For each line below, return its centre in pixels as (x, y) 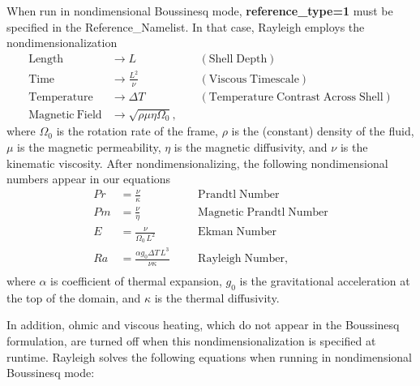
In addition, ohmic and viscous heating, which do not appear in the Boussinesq (203, 325)
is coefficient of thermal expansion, (136, 281)
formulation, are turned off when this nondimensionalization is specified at (191, 341)
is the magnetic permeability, (89, 146)
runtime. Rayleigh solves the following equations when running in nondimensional (209, 356)
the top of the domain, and (74, 297)
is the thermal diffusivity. (217, 297)
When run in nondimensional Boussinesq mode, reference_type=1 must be (200, 11)
